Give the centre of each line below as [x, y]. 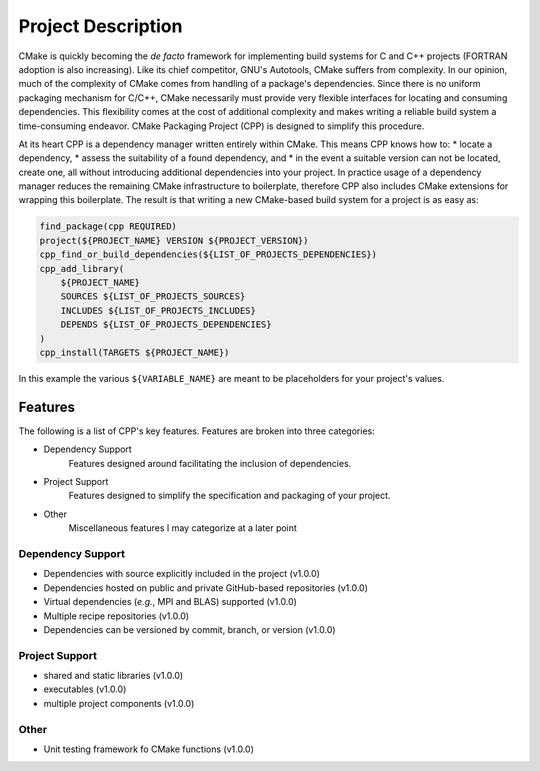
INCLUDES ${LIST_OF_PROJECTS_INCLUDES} [158, 310]
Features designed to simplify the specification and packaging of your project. [229, 496]
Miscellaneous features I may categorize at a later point [182, 528]
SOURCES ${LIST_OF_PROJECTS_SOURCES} [153, 296]
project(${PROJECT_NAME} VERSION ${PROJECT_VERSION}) [174, 240]
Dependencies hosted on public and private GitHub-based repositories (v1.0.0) [206, 587]
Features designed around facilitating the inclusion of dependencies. [210, 463]
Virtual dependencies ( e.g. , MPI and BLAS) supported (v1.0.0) [170, 602]
